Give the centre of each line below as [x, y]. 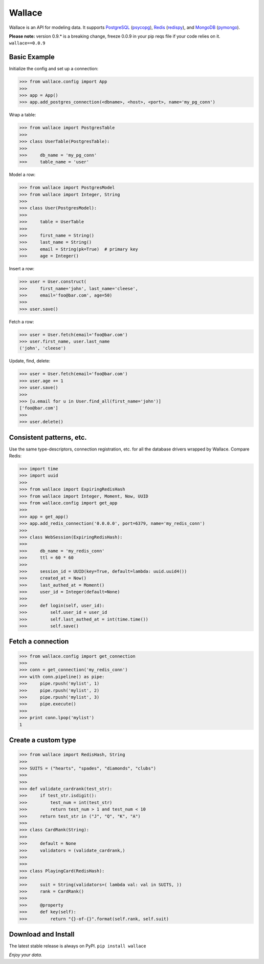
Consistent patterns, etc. [48, 437]
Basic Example [32, 57]
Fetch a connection [39, 642]
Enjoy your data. [26, 955]
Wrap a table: [22, 115]
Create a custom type [43, 740]
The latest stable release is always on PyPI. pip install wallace [77, 946]
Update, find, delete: [30, 361]
